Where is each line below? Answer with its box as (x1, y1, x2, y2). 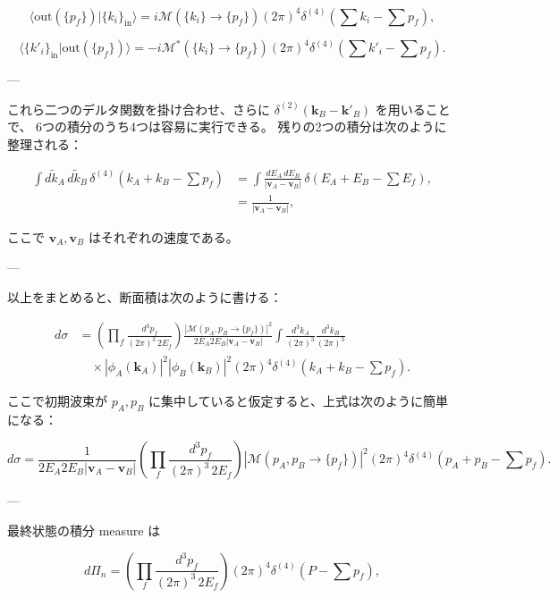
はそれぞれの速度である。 (88, 227, 239, 246)
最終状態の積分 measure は (7, 521, 161, 539)
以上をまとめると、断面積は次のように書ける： (7, 287, 283, 306)
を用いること (375, 99, 451, 118)
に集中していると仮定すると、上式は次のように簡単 (148, 392, 449, 410)
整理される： (7, 134, 82, 153)
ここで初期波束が (7, 392, 107, 410)
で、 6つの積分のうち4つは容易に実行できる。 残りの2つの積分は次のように (7, 117, 447, 136)
